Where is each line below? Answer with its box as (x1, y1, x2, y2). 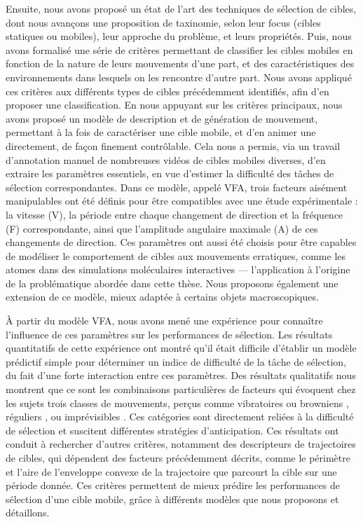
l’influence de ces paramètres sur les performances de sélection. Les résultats (6, 327, 333, 341)
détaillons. (6, 505, 50, 520)
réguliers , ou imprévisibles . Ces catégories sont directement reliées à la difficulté (6, 409, 354, 424)
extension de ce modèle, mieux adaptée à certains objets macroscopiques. (6, 289, 319, 304)
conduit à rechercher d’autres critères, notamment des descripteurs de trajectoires (6, 437, 356, 451)
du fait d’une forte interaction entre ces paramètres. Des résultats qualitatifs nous (6, 368, 356, 383)
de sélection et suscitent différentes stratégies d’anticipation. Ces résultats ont (6, 423, 339, 437)
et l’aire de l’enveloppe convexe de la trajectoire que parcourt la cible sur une (6, 464, 337, 479)
